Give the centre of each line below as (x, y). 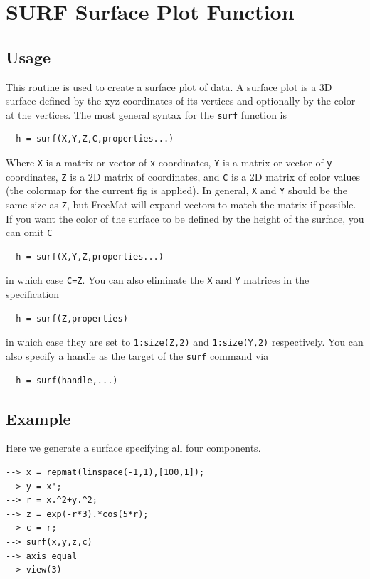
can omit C (29, 232)
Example (38, 418)
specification (33, 294)
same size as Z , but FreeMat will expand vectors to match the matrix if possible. (181, 204)
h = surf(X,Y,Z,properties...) (90, 256)
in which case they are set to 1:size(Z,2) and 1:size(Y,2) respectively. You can (185, 342)
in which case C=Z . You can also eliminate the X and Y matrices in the (158, 280)
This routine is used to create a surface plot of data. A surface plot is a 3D (169, 86)
